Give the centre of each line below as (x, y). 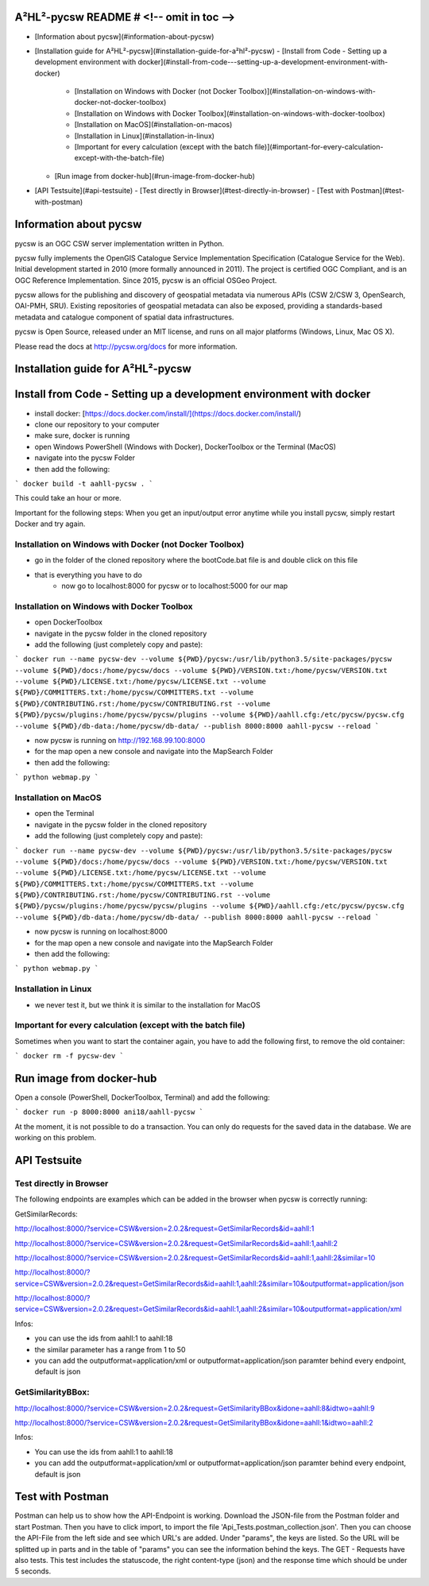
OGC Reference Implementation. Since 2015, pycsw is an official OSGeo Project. (146, 280)
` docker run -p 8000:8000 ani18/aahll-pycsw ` (109, 1112)
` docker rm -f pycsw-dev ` (70, 1056)
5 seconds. (33, 1571)
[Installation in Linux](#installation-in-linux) (144, 136)
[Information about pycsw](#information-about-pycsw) (124, 37)
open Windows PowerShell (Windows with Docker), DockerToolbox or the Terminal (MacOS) (186, 447)
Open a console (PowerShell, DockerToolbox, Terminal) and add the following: (142, 1097)
